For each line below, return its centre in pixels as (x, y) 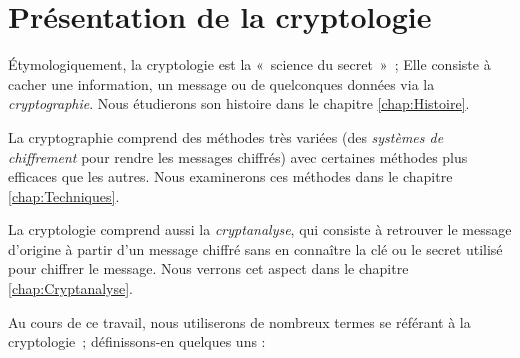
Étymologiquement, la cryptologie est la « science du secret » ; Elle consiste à (249, 64)
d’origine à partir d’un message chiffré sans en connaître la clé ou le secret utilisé (255, 248)
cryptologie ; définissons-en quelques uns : (137, 341)
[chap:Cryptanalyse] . (70, 288)
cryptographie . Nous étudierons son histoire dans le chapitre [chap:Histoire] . (239, 103)
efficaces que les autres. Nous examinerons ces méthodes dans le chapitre (230, 176)
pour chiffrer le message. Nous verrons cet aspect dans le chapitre (208, 268)
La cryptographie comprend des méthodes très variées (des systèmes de (226, 136)
